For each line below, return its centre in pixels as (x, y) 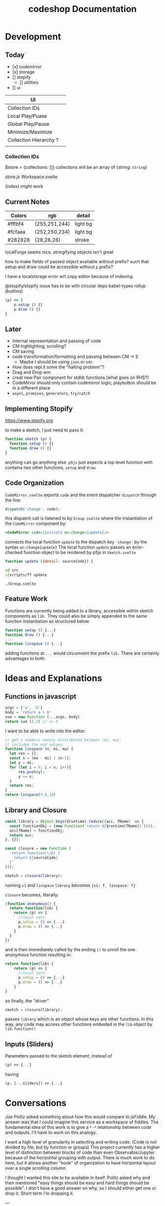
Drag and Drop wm (31, 372)
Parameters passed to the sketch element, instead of (58, 1056)
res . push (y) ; (31, 772)
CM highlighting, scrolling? (39, 346)
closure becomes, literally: (32, 895)
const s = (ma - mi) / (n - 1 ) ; (40, 758)
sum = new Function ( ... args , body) (42, 717)
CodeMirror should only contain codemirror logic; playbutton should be (84, 383)
